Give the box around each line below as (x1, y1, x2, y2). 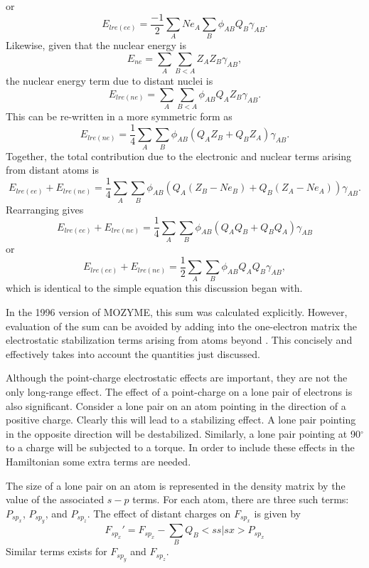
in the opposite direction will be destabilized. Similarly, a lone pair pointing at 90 (6, 426, 360, 441)
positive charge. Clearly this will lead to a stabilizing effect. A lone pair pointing (6, 412, 356, 427)
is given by (254, 505, 301, 520)
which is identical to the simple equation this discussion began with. (6, 280, 303, 295)
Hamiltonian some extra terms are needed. (6, 453, 191, 468)
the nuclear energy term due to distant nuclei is (6, 73, 213, 88)
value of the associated (6, 492, 105, 507)
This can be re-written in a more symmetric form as (6, 109, 232, 124)
